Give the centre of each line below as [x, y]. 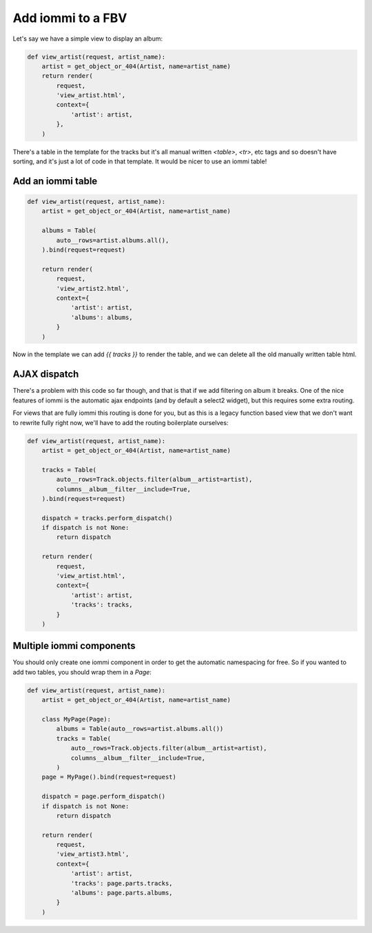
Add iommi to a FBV [70, 18]
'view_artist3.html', [93, 854]
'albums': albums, [102, 317]
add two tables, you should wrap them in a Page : [82, 672]
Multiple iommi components [74, 646]
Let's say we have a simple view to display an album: [88, 39]
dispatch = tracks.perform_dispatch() [107, 518]
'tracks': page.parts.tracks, [122, 883]
